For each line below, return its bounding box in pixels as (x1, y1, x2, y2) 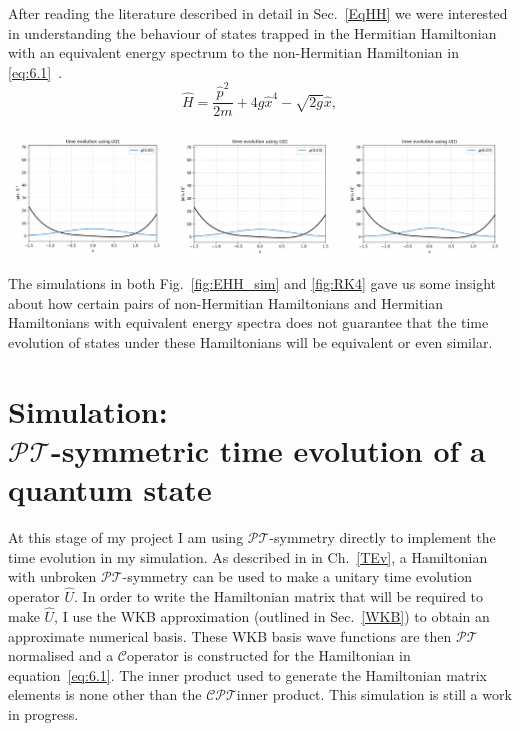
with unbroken (8, 566, 97, 587)
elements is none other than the (8, 684, 202, 705)
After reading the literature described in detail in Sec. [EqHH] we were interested (8, 3, 508, 23)
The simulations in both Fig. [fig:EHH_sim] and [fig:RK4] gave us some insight (8, 273, 496, 294)
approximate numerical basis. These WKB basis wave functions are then (8, 625, 452, 646)
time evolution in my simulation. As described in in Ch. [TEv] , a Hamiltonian (8, 546, 488, 567)
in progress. (8, 703, 79, 724)
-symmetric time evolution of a (51, 430, 486, 470)
